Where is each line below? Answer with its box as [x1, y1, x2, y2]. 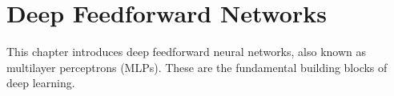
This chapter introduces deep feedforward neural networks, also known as [6, 43, 367, 60]
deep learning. [6, 74, 75, 91]
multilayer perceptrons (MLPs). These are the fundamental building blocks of [6, 58, 388, 75]
